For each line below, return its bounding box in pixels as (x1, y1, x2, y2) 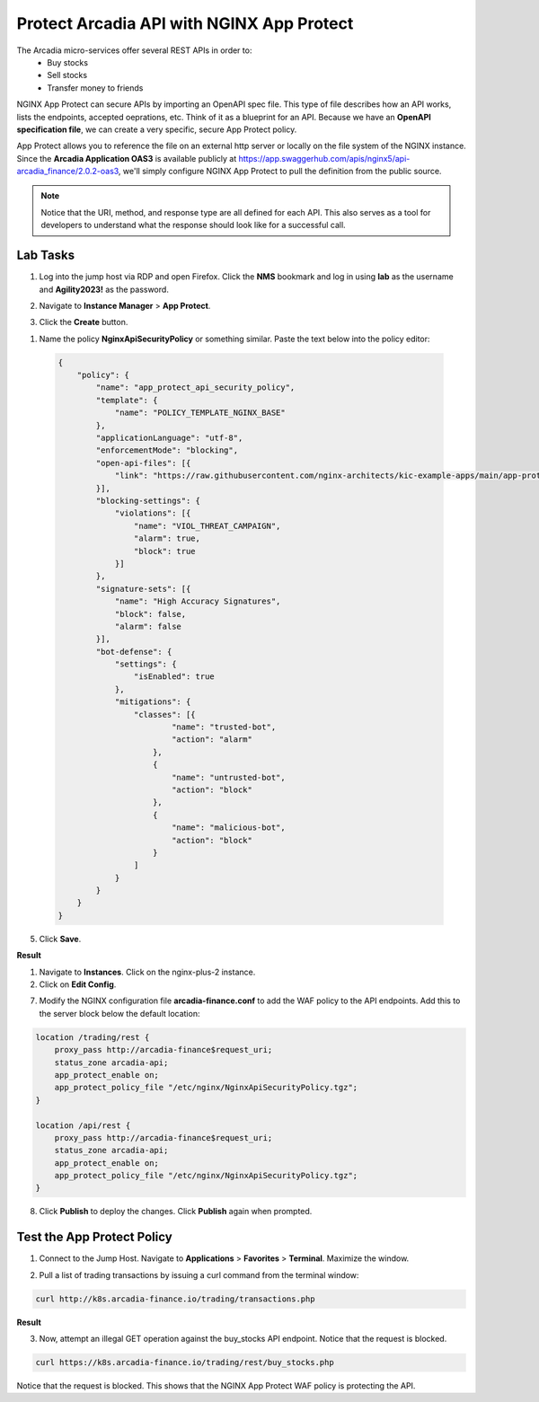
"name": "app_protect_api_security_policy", (95, 383, 296, 392)
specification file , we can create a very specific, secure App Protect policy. (16, 124, 297, 135)
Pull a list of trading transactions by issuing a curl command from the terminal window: (39, 1269, 359, 1280)
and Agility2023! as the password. (39, 284, 170, 295)
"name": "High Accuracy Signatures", (114, 596, 281, 606)
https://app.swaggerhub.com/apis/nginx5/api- (238, 153, 411, 163)
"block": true (133, 546, 197, 556)
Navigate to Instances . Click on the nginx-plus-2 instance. (39, 966, 256, 977)
